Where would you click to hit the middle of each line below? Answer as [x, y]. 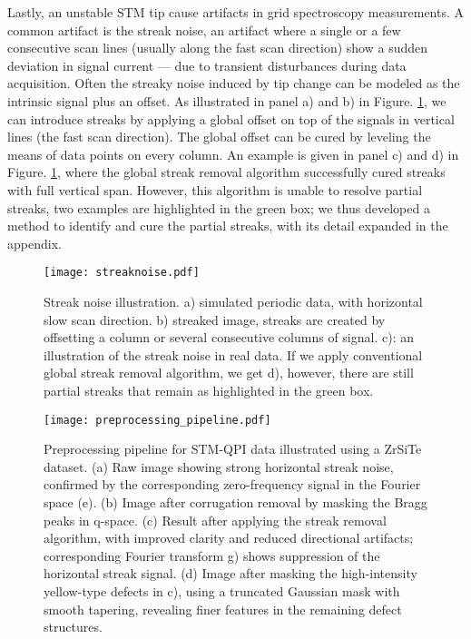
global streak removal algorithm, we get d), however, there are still [229, 373]
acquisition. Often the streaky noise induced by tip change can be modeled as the [234, 83]
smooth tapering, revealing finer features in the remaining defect [223, 609]
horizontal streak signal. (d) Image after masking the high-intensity [231, 573]
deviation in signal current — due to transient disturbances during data [207, 65]
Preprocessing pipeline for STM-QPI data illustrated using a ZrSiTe [233, 449]
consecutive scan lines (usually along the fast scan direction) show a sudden [218, 48]
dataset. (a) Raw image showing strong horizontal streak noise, [219, 466]
